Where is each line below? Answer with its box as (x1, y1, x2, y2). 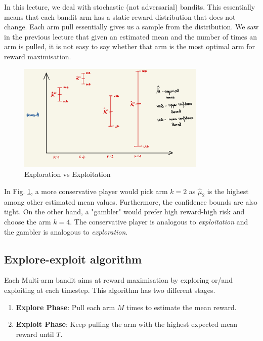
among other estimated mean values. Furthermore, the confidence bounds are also (4, 196, 257, 207)
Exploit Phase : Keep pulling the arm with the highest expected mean (16, 319, 238, 329)
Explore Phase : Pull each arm (16, 301, 115, 312)
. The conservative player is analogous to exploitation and (70, 216, 248, 227)
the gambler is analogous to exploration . (4, 226, 128, 237)
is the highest (207, 186, 249, 197)
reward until (16, 328, 54, 339)
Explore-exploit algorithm (4, 251, 142, 267)
